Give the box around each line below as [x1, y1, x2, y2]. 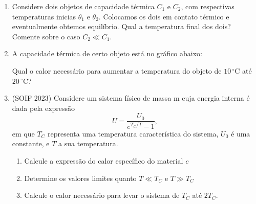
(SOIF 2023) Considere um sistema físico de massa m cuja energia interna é [12, 93, 250, 103]
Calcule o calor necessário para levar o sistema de [24, 190, 180, 200]
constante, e [12, 138, 50, 149]
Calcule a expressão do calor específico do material [24, 155, 183, 166]
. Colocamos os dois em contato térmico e [98, 11, 229, 21]
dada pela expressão [12, 102, 75, 113]
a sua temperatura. [58, 138, 118, 149]
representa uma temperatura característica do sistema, [48, 128, 219, 139]
